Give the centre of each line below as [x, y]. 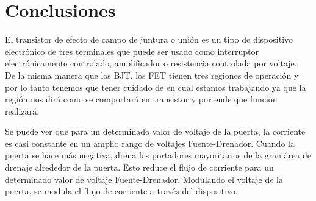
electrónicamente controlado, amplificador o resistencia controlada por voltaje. [151, 63]
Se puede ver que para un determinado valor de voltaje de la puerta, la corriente [155, 131]
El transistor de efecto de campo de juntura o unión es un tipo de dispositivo [149, 39]
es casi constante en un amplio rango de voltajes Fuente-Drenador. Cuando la [150, 143]
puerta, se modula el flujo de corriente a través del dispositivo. [121, 191]
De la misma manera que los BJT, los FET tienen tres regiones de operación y [152, 75]
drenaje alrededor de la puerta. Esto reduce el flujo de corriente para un [139, 167]
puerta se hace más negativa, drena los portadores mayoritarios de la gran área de [158, 155]
